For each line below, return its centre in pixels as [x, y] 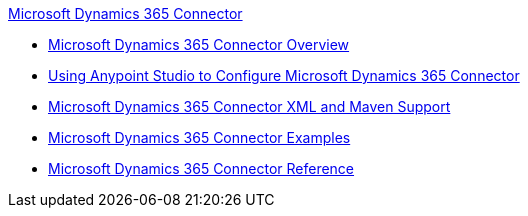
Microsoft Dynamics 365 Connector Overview [199, 44]
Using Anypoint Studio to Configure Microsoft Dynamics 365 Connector [284, 75]
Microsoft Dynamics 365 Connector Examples [199, 137]
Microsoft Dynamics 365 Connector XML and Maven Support [249, 106]
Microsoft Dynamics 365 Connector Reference [201, 168]
